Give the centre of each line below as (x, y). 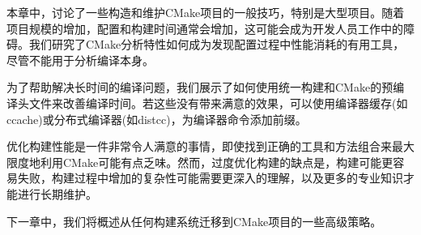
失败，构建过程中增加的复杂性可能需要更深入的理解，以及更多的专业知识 (210, 178)
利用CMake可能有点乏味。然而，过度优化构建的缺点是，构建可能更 (217, 162)
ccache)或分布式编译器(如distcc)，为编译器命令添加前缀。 (157, 119)
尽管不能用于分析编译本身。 (80, 60)
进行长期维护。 (57, 193)
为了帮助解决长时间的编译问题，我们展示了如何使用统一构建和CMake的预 (200, 87)
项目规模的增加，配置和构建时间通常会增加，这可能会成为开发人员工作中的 (205, 28)
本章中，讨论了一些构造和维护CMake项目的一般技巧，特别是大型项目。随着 (206, 12)
